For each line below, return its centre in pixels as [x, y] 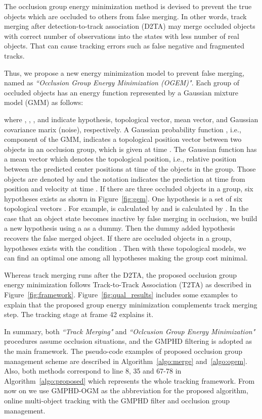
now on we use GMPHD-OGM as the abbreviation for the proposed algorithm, [126, 390]
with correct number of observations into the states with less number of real [122, 36]
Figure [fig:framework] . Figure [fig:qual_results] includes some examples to [121, 295]
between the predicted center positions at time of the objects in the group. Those [130, 168]
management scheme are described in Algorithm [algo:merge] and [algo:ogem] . [126, 361]
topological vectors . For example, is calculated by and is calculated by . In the [126, 208]
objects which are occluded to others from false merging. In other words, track [125, 16]
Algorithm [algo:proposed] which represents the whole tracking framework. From [129, 380]
